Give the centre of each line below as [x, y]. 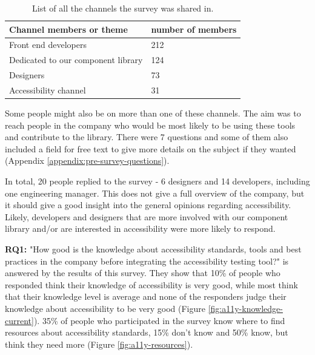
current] [19, 320]
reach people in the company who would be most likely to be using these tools [150, 125]
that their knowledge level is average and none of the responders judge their [146, 296]
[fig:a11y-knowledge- [245, 308]
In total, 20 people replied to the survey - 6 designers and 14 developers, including [157, 181]
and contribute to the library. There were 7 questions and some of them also [147, 137]
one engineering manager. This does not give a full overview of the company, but [155, 193]
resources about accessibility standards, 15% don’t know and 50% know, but [147, 332]
